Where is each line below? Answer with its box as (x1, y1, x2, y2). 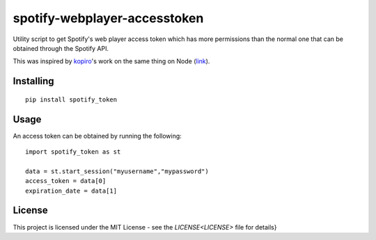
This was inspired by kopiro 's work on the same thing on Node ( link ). (13, 57, 210, 65)
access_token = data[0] (25, 177, 107, 185)
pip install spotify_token (25, 95, 118, 104)
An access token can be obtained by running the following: (13, 131, 182, 140)
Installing (13, 75, 55, 87)
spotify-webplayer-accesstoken (13, 10, 204, 26)
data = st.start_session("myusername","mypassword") (25, 167, 209, 175)
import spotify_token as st (25, 148, 121, 156)
